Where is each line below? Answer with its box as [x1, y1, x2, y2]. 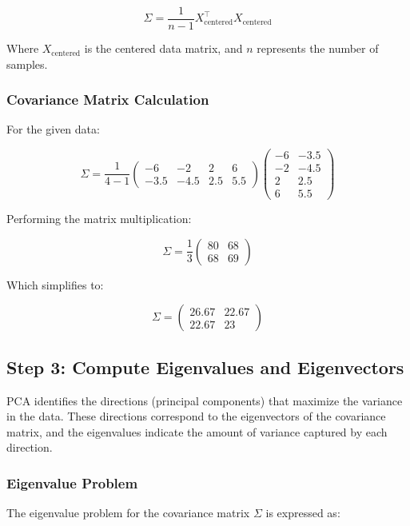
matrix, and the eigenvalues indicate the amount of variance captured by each [6, 423, 388, 440]
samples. [6, 55, 48, 72]
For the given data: [6, 121, 100, 137]
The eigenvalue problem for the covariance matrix [6, 504, 250, 521]
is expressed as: [265, 504, 340, 521]
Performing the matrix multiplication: [6, 210, 192, 227]
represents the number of [257, 40, 379, 57]
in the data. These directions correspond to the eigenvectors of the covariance [6, 408, 386, 424]
